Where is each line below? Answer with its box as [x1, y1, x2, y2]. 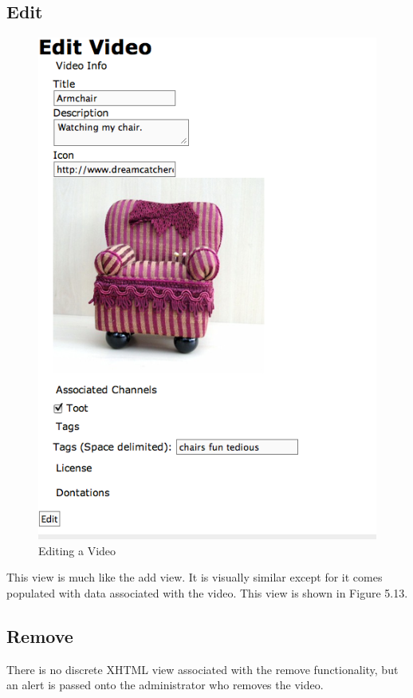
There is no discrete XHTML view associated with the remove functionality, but [6, 661, 399, 677]
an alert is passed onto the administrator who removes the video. [6, 676, 324, 693]
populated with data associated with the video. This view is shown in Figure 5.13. [6, 584, 408, 601]
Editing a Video [38, 542, 116, 558]
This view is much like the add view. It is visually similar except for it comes [6, 569, 383, 586]
